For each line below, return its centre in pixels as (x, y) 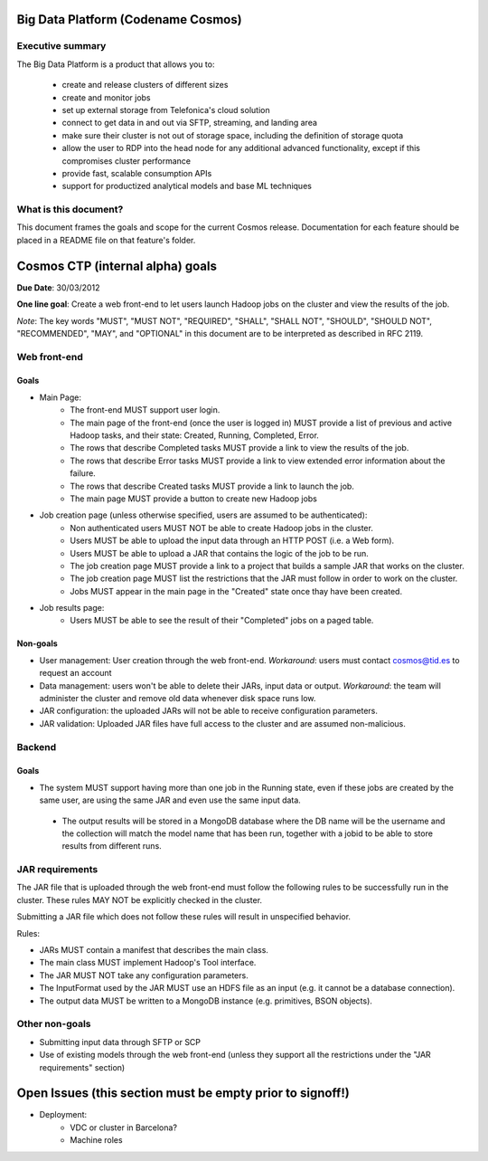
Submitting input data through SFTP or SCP (120, 1042)
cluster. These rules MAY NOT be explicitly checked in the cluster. (139, 899)
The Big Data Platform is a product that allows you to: (116, 64)
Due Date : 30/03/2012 (58, 287)
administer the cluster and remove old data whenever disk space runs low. (178, 699)
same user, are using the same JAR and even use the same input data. (170, 800)
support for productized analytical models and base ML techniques (187, 186)
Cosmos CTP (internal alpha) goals (117, 266)
